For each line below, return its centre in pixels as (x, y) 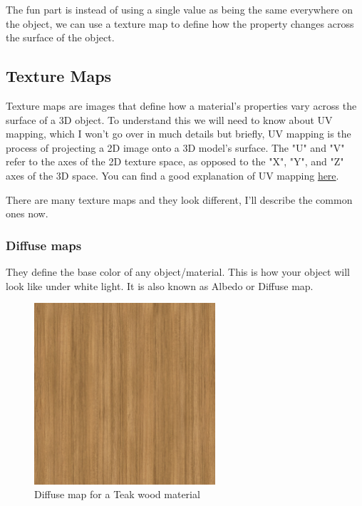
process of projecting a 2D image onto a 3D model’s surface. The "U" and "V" (175, 147)
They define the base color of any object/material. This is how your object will (178, 271)
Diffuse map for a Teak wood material (117, 494)
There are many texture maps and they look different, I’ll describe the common (179, 199)
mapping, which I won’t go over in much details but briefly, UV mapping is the (179, 134)
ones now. (27, 213)
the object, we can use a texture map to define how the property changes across (180, 23)
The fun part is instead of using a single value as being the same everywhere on (180, 9)
